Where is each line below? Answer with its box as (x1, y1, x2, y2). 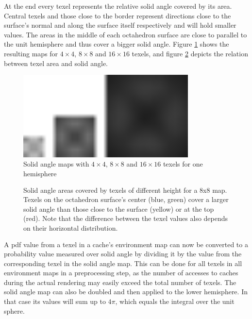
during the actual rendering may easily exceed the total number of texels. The (4, 277, 236, 287)
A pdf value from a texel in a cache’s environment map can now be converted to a (4, 239, 248, 249)
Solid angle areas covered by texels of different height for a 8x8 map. (23, 185, 227, 195)
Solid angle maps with (23, 159, 89, 169)
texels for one (163, 159, 203, 169)
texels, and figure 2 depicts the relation (132, 48, 248, 58)
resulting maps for (4, 48, 58, 58)
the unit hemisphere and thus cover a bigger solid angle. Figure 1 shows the (4, 39, 229, 49)
